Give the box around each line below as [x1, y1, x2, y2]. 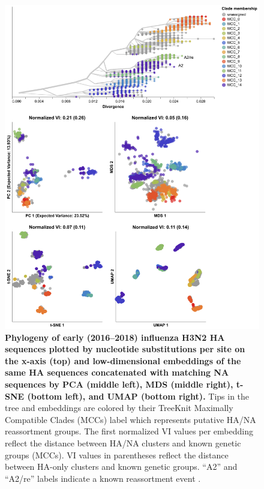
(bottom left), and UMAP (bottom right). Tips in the [27, 389, 250, 402]
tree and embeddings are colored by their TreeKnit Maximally [5, 401, 233, 414]
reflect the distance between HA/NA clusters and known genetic [5, 436, 241, 449]
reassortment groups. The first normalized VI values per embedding [5, 425, 253, 437]
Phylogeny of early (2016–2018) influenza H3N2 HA [5, 331, 225, 343]
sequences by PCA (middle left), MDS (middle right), [5, 377, 233, 390]
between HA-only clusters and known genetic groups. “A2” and [5, 460, 238, 473]
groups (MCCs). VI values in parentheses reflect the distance [5, 448, 229, 461]
